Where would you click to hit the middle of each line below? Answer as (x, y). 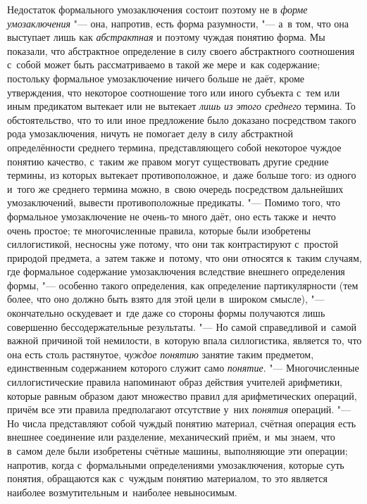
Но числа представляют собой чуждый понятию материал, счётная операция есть (182, 423)
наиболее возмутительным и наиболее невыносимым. (122, 492)
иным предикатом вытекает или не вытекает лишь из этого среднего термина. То (181, 106)
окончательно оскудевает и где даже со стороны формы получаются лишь (166, 313)
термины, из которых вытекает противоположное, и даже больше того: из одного (182, 175)
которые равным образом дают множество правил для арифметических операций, (182, 395)
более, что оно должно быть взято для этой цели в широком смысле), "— (166, 299)
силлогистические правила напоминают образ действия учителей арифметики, (175, 382)
